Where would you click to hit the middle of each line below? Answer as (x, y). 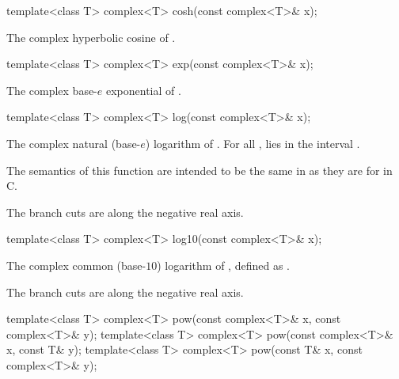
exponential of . (143, 90)
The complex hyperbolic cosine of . (91, 37)
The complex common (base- (76, 265)
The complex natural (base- (74, 143)
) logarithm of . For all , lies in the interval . (253, 143)
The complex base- (52, 90)
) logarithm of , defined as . (223, 265)
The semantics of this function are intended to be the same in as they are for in (199, 170)
